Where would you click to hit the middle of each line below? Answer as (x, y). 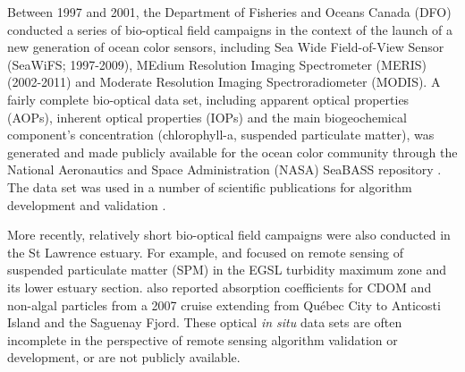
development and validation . (87, 204)
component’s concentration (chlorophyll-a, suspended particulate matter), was (221, 135)
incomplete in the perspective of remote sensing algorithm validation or (203, 339)
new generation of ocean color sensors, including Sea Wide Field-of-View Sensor (226, 47)
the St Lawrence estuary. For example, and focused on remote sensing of (206, 252)
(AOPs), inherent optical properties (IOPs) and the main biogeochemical (207, 117)
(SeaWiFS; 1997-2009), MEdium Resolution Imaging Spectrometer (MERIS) (217, 64)
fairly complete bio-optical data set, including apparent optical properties (208, 99)
